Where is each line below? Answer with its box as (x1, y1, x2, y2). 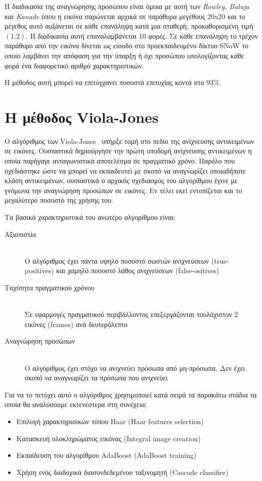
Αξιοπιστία (5, 228, 36, 239)
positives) (25, 265, 54, 276)
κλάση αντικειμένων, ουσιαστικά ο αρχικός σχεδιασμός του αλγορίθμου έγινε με (5, 175, 238, 186)
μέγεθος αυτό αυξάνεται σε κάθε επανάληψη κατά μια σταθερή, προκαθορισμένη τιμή (5, 21, 253, 31)
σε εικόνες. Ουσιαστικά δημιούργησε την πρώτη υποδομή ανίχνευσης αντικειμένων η (5, 145, 252, 156)
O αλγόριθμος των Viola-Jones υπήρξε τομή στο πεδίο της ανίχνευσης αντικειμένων (5, 135, 254, 146)
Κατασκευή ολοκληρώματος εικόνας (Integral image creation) (16, 433, 201, 443)
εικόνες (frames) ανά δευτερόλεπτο (25, 318, 128, 329)
